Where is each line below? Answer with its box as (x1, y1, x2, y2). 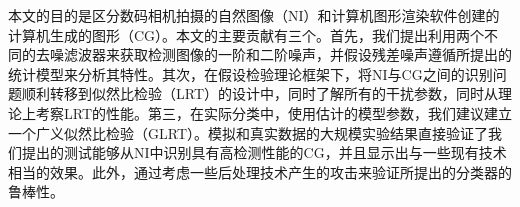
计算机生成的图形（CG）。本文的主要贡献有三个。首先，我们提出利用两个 (8, 24, 485, 45)
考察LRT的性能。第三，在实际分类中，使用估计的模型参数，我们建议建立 (35, 102, 512, 123)
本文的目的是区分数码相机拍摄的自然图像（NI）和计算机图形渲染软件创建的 (8, 5, 500, 25)
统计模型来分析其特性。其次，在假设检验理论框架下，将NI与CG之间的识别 (8, 63, 493, 84)
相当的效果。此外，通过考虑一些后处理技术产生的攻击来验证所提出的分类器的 (8, 161, 512, 182)
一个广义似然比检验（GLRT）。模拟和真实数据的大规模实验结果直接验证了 (8, 122, 488, 143)
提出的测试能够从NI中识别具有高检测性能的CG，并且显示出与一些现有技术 (21, 142, 507, 163)
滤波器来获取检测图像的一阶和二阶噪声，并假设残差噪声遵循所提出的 (63, 44, 512, 65)
